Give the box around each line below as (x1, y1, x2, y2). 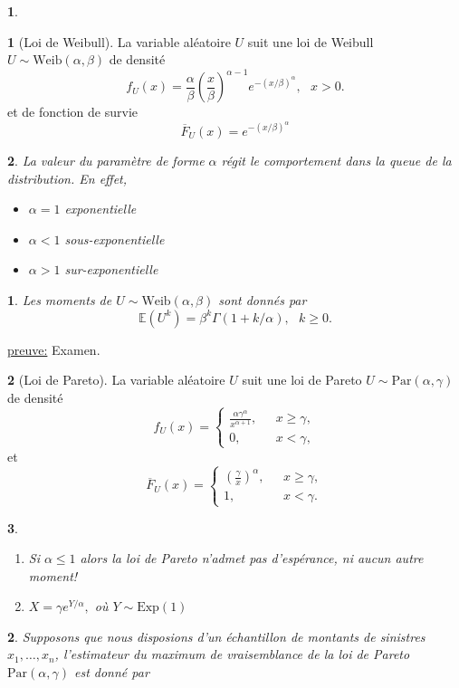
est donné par (73, 663, 149, 682)
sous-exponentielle (64, 229, 165, 248)
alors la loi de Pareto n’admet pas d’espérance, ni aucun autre (80, 549, 424, 568)
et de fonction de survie (7, 102, 139, 121)
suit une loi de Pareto (242, 370, 362, 389)
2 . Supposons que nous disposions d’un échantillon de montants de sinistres (7, 626, 426, 645)
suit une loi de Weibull (247, 32, 374, 51)
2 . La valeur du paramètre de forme (7, 150, 205, 169)
